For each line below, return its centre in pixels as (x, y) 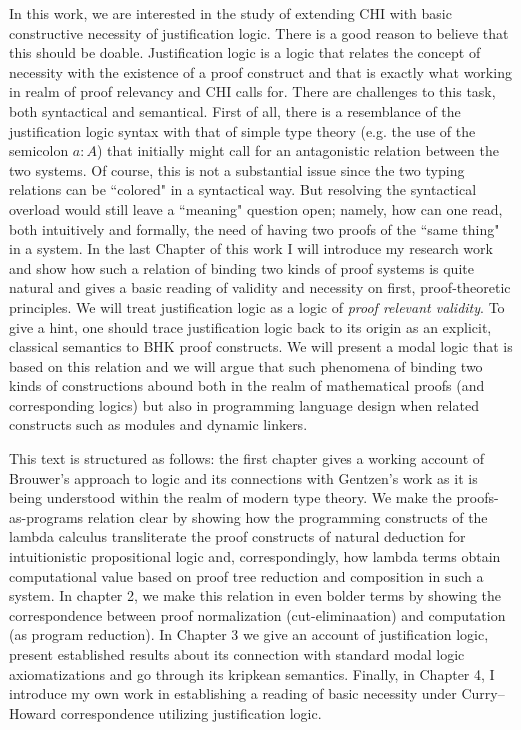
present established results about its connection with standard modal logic (237, 654)
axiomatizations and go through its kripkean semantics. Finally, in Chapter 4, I (252, 673)
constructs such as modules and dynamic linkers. (158, 424)
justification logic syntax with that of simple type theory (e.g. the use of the (242, 130)
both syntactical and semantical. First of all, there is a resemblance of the (235, 110)
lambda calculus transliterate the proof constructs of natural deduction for (237, 536)
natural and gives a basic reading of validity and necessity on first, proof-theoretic (260, 287)
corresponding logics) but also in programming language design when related (244, 404)
